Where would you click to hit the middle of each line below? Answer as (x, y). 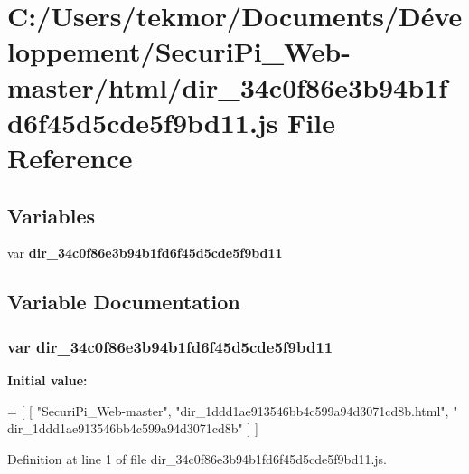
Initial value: (47, 379)
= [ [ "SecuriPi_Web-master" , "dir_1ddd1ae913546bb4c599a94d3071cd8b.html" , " (233, 410)
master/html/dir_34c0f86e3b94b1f (228, 86)
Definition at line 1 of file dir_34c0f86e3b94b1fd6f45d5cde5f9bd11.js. (197, 458)
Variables (52, 215)
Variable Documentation (124, 302)
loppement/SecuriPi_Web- (179, 51)
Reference (70, 157)
